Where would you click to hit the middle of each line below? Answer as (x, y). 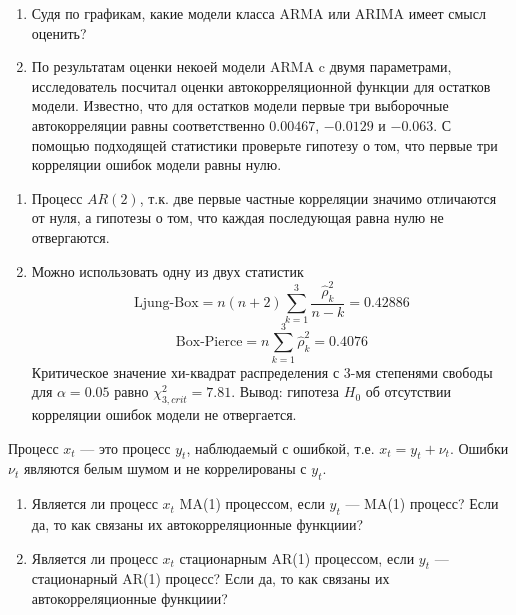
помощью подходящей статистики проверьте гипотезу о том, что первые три (264, 144)
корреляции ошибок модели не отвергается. (164, 413)
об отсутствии (408, 391)
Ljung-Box (166, 303)
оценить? (59, 32)
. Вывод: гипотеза (285, 391)
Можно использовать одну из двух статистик (167, 270)
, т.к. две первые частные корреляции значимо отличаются (318, 197)
